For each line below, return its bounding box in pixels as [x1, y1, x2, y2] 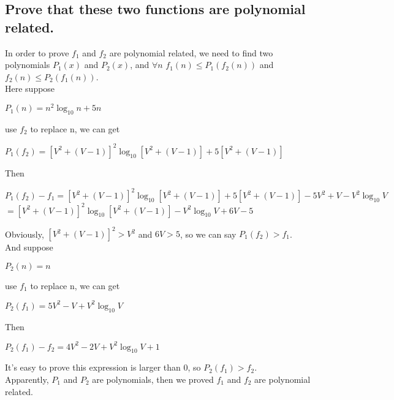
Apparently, [5, 373, 49, 385]
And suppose [5, 241, 53, 254]
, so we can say [180, 227, 237, 240]
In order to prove [5, 46, 69, 59]
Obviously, [5, 227, 44, 240]
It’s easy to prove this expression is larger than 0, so [5, 361, 201, 374]
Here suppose [5, 82, 55, 95]
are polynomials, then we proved [92, 373, 214, 385]
